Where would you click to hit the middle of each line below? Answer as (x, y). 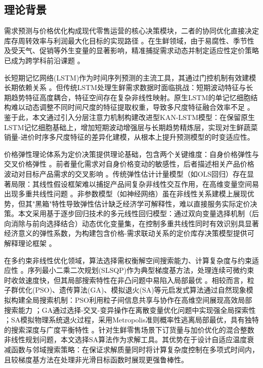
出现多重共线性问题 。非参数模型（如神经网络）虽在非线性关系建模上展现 (126, 194)
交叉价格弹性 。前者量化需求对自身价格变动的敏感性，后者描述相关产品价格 (129, 164)
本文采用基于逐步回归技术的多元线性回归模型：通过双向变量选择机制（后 (138, 213)
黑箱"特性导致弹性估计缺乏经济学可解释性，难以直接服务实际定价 (143, 203)
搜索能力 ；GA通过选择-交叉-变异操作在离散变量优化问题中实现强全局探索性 (130, 310)
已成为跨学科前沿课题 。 (44, 60)
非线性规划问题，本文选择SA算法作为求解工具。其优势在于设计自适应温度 (126, 339)
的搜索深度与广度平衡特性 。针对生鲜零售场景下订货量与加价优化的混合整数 (129, 329)
